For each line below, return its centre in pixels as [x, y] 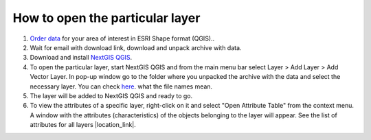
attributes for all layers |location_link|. [83, 125]
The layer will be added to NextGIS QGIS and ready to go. [111, 95]
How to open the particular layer [106, 18]
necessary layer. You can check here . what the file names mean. [121, 86]
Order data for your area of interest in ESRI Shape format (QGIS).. [122, 38]
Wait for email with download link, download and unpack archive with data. [136, 47]
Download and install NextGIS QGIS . [81, 58]
